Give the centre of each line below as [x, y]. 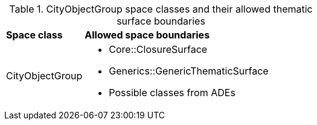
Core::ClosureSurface [158, 49]
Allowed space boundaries [147, 35]
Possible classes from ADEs [172, 93]
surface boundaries [161, 21]
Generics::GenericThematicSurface [189, 71]
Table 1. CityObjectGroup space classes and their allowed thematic [161, 9]
